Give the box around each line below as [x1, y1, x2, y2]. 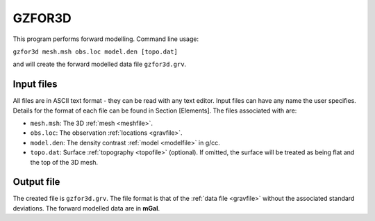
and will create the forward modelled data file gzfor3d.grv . [12, 60, 187, 69]
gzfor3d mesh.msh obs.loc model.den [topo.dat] [12, 47, 178, 56]
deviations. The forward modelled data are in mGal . [12, 204, 160, 212]
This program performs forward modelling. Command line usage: [12, 35, 199, 43]
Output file [12, 176, 60, 188]
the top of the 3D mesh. [30, 158, 99, 166]
